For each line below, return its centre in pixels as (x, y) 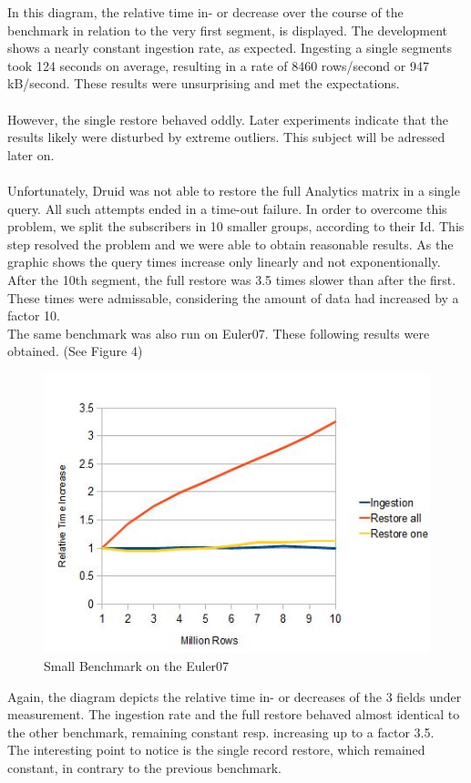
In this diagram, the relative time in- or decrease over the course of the (205, 12)
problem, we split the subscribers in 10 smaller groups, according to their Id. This (236, 226)
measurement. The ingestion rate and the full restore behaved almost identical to (234, 714)
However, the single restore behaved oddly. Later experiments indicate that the (228, 119)
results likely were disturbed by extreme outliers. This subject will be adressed (226, 137)
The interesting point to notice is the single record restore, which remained (216, 750)
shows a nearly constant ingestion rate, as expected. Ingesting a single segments (230, 48)
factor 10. (34, 315)
